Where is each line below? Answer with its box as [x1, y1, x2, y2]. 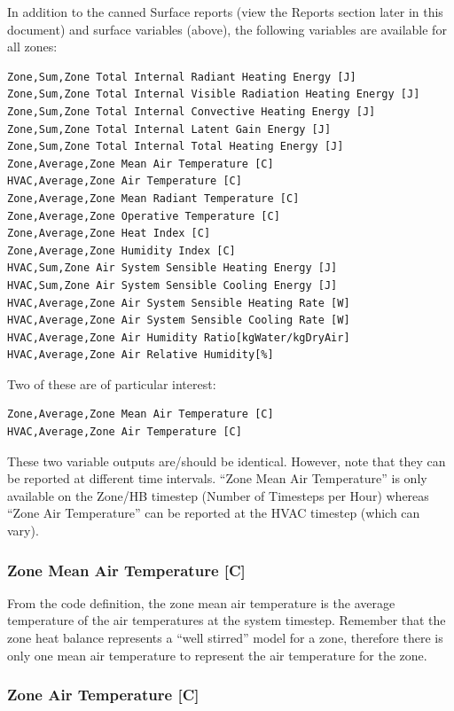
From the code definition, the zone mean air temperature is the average [7, 593, 395, 612]
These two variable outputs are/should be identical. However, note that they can [7, 451, 446, 470]
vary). [7, 521, 39, 540]
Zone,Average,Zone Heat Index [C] [7, 227, 211, 240]
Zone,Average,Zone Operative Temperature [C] [7, 209, 280, 223]
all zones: [7, 37, 58, 56]
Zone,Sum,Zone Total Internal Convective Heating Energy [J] [7, 105, 376, 118]
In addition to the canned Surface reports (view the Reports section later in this [7, 3, 443, 20]
